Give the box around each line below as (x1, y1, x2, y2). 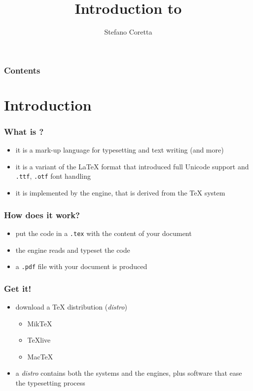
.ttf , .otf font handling (15, 171, 91, 181)
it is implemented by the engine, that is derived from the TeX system (15, 188, 225, 198)
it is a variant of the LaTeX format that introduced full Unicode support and (15, 161, 249, 171)
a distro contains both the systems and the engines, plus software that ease (15, 368, 242, 378)
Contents (4, 64, 40, 76)
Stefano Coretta (104, 27, 152, 37)
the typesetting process (15, 377, 85, 388)
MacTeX (27, 351, 53, 361)
